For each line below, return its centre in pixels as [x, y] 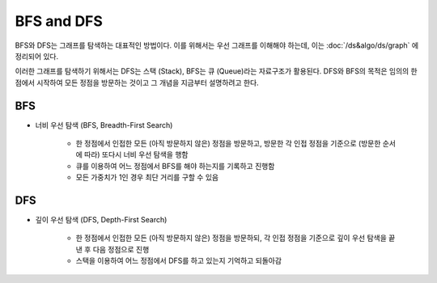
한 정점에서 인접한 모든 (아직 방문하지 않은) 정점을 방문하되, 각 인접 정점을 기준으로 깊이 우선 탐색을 [231, 238]
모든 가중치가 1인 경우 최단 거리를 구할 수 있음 [147, 177]
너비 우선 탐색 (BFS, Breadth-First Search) [104, 125]
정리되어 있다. [37, 56]
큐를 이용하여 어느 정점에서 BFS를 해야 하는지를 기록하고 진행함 [175, 166]
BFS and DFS [59, 21]
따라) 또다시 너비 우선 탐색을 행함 [136, 154]
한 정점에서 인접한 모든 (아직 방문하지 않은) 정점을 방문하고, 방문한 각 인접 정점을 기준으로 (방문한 [228, 144]
